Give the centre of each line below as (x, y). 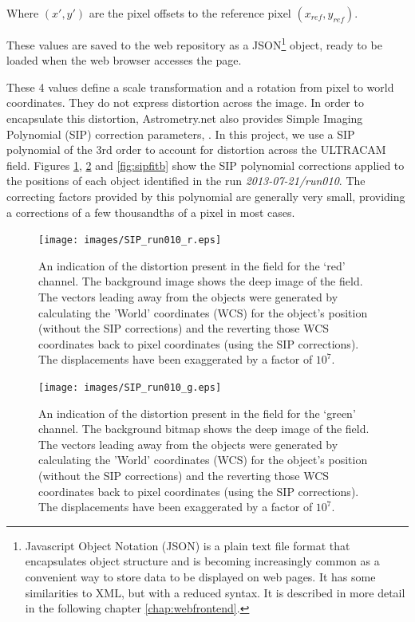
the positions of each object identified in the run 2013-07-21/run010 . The (186, 181)
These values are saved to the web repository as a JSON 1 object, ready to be (194, 43)
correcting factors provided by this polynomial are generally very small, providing (206, 196)
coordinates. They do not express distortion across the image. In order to (185, 102)
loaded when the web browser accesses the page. (124, 60)
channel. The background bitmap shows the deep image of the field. (204, 429)
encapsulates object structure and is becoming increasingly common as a (202, 561)
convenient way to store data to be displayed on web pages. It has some (200, 577)
